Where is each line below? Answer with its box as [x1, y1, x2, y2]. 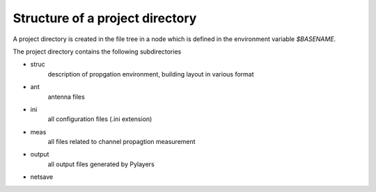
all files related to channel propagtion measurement [47, 138, 196, 146]
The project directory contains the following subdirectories [13, 47, 182, 56]
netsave [30, 173, 54, 181]
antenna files [47, 93, 85, 101]
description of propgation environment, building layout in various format [47, 70, 254, 78]
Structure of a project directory [13, 10, 197, 26]
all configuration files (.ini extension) [47, 115, 152, 123]
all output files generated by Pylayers [47, 160, 155, 168]
